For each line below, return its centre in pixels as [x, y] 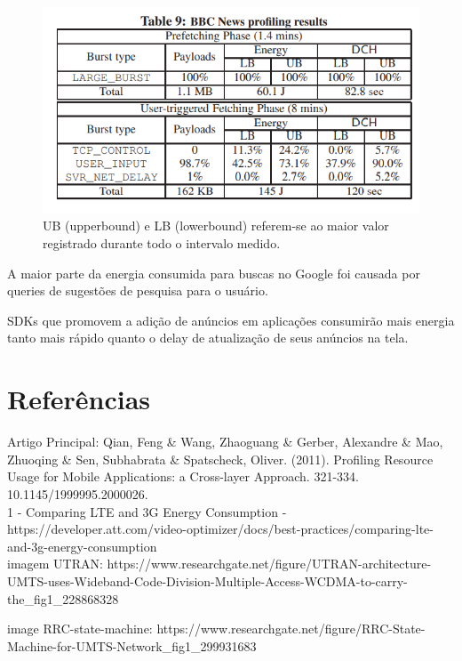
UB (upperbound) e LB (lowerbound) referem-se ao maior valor [216, 226]
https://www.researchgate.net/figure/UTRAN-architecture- [269, 564]
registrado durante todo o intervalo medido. [162, 243]
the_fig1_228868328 [63, 598]
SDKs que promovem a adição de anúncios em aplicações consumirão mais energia [231, 320]
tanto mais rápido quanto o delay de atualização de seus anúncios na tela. [208, 338]
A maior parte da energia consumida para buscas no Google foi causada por [214, 273]
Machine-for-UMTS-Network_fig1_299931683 [132, 645]
